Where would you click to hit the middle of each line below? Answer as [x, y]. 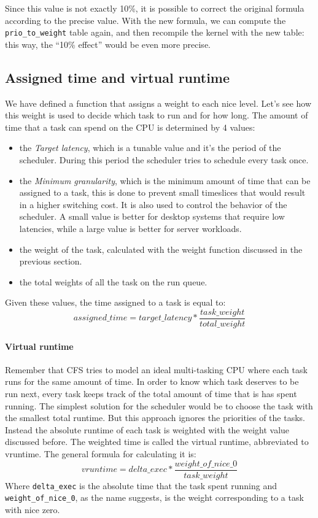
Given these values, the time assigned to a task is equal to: [115, 302]
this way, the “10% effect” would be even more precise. [108, 44]
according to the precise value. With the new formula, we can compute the [145, 20]
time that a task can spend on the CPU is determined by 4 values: [130, 127]
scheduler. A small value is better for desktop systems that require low [152, 216]
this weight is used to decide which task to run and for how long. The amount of [157, 115]
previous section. [51, 261]
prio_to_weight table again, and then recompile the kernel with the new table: [155, 32]
